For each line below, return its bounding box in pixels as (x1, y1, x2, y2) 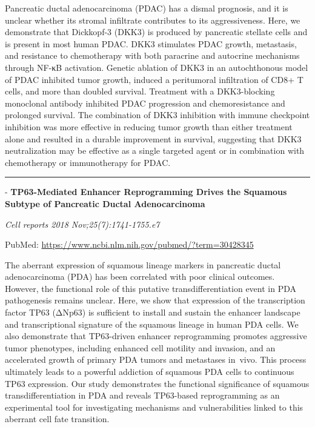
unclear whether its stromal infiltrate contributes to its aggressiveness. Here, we (5, 13, 300, 26)
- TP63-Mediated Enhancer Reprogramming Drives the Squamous (5, 185, 287, 198)
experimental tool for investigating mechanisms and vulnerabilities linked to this (5, 400, 303, 413)
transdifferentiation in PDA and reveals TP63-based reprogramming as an (5, 389, 280, 402)
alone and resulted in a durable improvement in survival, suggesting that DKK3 (5, 132, 302, 145)
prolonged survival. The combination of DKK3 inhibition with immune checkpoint (5, 108, 310, 121)
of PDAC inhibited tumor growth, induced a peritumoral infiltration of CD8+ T (5, 73, 303, 85)
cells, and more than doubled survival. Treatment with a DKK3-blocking (5, 85, 275, 98)
